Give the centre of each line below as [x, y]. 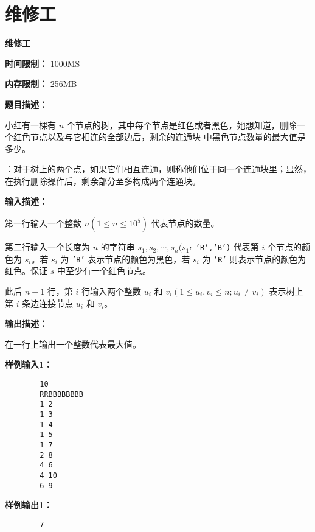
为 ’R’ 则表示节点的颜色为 [254, 258]
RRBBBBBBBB [61, 394]
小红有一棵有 [30, 124]
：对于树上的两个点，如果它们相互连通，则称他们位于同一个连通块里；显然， [158, 169]
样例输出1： [29, 505]
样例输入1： [29, 364]
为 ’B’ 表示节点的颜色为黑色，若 [125, 258]
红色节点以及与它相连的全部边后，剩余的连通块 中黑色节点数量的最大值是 [159, 137]
